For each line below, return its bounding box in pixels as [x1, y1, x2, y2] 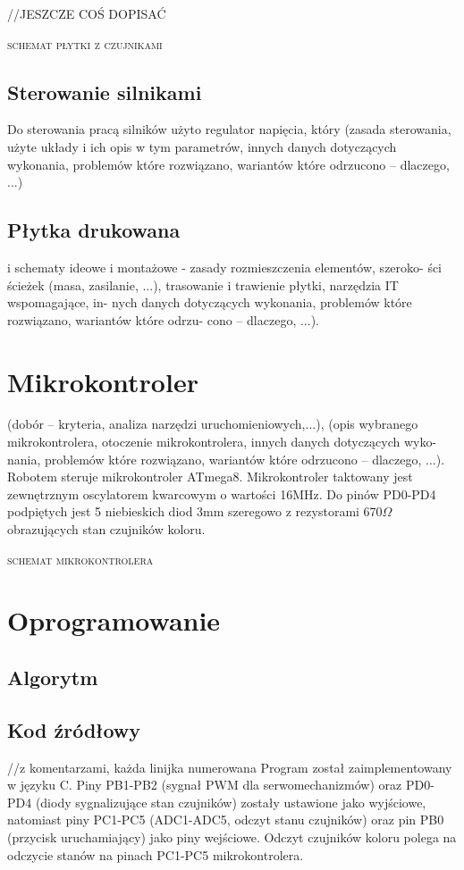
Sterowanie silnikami [7, 78, 202, 105]
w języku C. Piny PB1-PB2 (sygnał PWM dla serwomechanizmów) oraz [7, 775, 402, 794]
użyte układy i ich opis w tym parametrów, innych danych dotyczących [7, 137, 397, 155]
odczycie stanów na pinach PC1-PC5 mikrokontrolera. [7, 845, 304, 864]
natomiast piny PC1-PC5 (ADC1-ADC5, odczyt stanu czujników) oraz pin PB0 [7, 810, 444, 829]
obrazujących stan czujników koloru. [7, 520, 206, 539]
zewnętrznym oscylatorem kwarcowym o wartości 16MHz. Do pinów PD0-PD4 [7, 484, 436, 503]
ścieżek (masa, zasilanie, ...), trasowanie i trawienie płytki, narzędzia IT [7, 275, 399, 294]
